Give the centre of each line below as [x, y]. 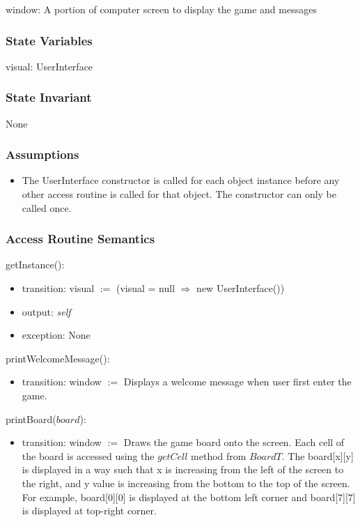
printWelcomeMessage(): [58, 358]
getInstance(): [35, 264]
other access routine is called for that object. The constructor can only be [179, 194]
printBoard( [31, 419]
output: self [46, 311]
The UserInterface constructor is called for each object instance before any [181, 180]
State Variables [49, 40]
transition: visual [58, 288]
